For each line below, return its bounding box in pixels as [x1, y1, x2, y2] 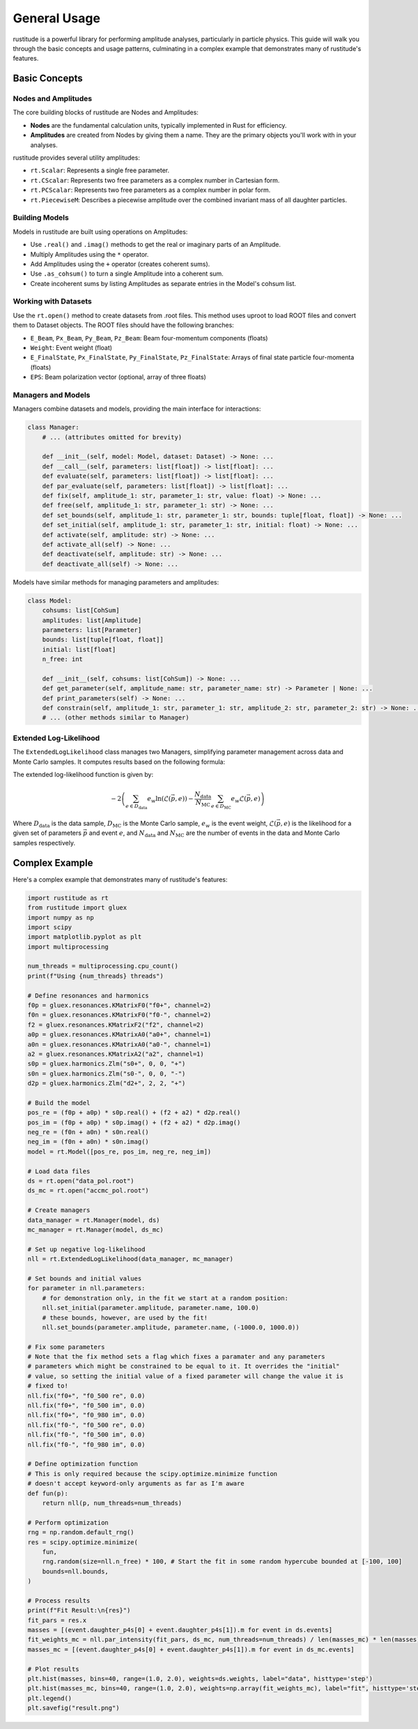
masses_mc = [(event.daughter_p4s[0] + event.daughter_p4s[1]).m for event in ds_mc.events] [27, 1645, 355, 1653]
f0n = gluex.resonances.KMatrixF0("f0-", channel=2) [27, 1011, 212, 1019]
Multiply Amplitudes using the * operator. [30, 250, 149, 258]
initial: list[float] [42, 645, 116, 654]
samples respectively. [13, 838, 76, 847]
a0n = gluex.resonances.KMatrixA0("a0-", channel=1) [27, 1040, 212, 1048]
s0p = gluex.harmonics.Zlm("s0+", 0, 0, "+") [27, 1060, 186, 1068]
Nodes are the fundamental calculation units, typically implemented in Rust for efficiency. [30, 121, 287, 129]
